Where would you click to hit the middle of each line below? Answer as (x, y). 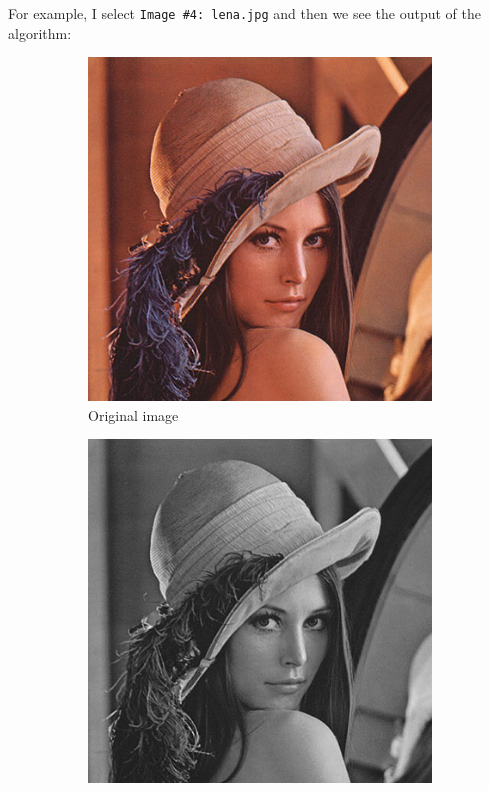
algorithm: (40, 32)
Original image (133, 414)
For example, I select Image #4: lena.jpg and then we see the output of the (244, 13)
